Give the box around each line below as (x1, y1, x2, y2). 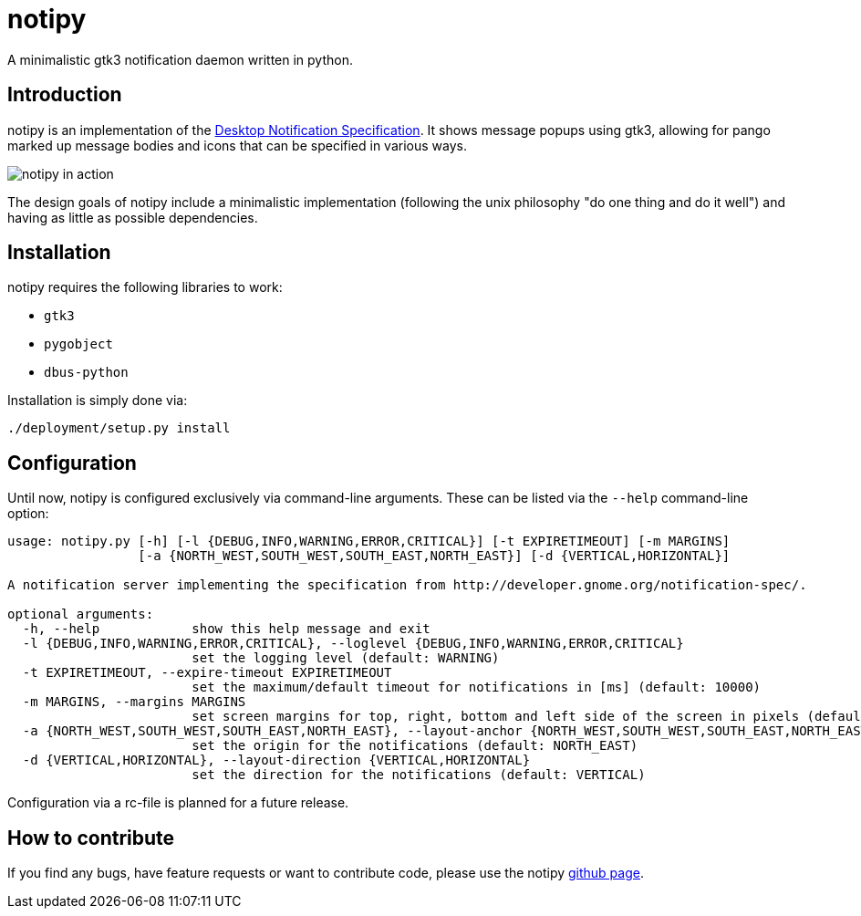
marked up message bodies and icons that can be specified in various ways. (7, 137, 467, 153)
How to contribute (7, 826, 175, 849)
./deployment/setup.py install (7, 421, 231, 436)
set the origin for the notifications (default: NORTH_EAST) (192, 738, 638, 754)
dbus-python (44, 365, 129, 380)
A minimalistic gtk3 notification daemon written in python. (7, 51, 353, 68)
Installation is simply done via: (7, 392, 188, 409)
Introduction (7, 83, 122, 107)
